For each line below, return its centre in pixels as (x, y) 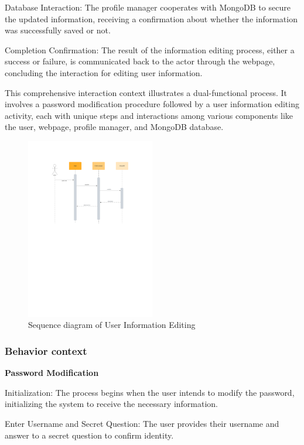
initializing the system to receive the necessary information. (112, 404)
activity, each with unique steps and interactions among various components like (149, 115)
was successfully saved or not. (58, 30)
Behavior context (46, 350)
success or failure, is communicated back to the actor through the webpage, (140, 61)
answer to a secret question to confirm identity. (89, 435)
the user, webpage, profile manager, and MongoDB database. (114, 127)
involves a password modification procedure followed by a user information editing (152, 104)
